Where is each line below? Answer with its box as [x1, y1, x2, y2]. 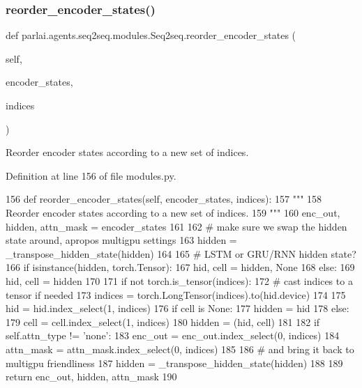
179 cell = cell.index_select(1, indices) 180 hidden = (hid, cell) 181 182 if [6, 314, 320, 329]
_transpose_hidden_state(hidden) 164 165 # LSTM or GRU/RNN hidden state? [6, 246, 356, 261]
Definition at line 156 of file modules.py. [6, 168, 176, 183]
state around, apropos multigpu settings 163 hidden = [6, 233, 237, 247]
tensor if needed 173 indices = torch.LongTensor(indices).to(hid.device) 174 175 [6, 287, 346, 302]
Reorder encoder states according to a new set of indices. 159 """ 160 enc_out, [6, 205, 340, 219]
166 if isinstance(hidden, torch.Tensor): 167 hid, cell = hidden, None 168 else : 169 [6, 260, 355, 274]
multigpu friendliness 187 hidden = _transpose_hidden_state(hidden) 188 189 [6, 355, 343, 370]
